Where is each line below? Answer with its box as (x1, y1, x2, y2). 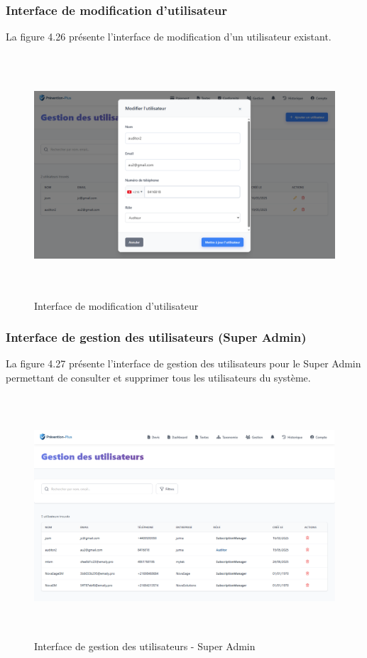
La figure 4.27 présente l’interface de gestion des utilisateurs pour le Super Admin (6, 356, 361, 371)
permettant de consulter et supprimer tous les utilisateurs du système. (6, 370, 311, 384)
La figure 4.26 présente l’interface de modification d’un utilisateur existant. (6, 29, 332, 44)
